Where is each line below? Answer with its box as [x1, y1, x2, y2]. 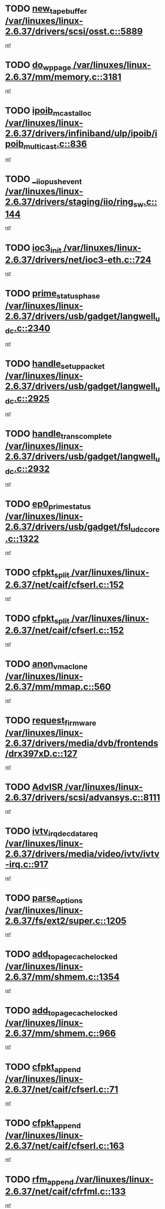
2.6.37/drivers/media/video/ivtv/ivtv [5, 848, 160, 859]
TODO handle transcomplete [5, 428, 112, 441]
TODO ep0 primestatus [5, 499, 91, 511]
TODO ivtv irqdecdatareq [5, 826, 98, 839]
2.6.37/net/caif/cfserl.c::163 [5, 1140, 125, 1151]
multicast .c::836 [24, 138, 87, 151]
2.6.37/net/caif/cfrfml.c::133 [5, 1186, 126, 1197]
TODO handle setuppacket [5, 358, 105, 371]
